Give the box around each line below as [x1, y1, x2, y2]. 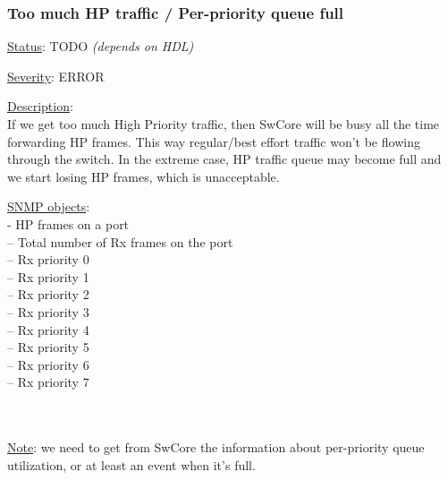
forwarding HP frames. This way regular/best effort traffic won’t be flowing [7, 132, 420, 150]
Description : [7, 97, 73, 116]
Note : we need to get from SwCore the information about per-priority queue [7, 438, 425, 457]
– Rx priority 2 [7, 285, 89, 304]
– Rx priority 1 [7, 267, 89, 286]
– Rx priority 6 [7, 355, 89, 373]
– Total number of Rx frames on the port [7, 232, 233, 251]
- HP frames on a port [7, 214, 130, 233]
